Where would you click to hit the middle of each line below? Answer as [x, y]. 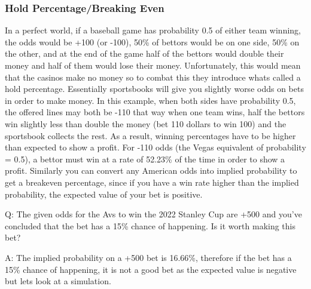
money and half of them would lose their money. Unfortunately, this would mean [153, 65]
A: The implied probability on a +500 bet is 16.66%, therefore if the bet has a [148, 257]
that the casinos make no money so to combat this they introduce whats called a [153, 77]
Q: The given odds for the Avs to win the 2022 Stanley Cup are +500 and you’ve [153, 214]
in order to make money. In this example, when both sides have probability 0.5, [150, 100]
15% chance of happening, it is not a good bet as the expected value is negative [151, 269]
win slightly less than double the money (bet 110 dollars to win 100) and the [146, 123]
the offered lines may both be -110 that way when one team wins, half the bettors [155, 112]
